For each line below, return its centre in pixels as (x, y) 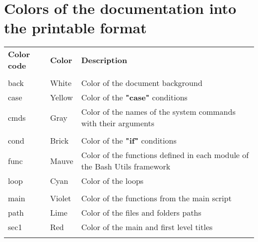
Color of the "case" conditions (134, 97)
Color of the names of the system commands (158, 112)
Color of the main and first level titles (147, 227)
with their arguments (118, 123)
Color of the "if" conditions (129, 141)
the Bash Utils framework (126, 166)
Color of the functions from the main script (156, 198)
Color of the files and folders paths (141, 213)
